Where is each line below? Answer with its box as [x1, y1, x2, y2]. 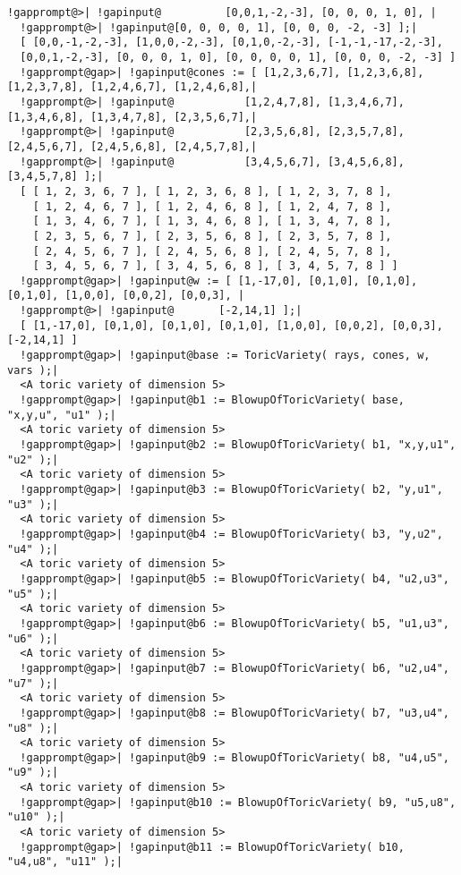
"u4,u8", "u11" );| [7, 855, 123, 869]
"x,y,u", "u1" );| [7, 408, 116, 421]
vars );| [7, 363, 59, 377]
